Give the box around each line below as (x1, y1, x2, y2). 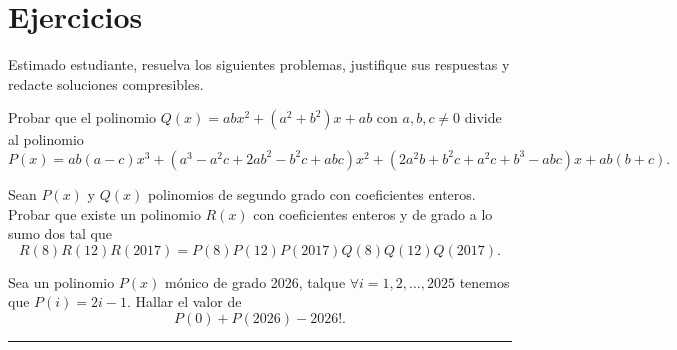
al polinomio (8, 129, 84, 150)
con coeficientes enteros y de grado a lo (253, 203, 493, 224)
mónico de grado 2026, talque (165, 271, 346, 292)
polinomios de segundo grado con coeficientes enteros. (147, 183, 476, 204)
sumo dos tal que (8, 223, 112, 244)
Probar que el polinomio (8, 107, 157, 128)
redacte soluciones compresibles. (8, 73, 204, 94)
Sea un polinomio (8, 271, 115, 292)
